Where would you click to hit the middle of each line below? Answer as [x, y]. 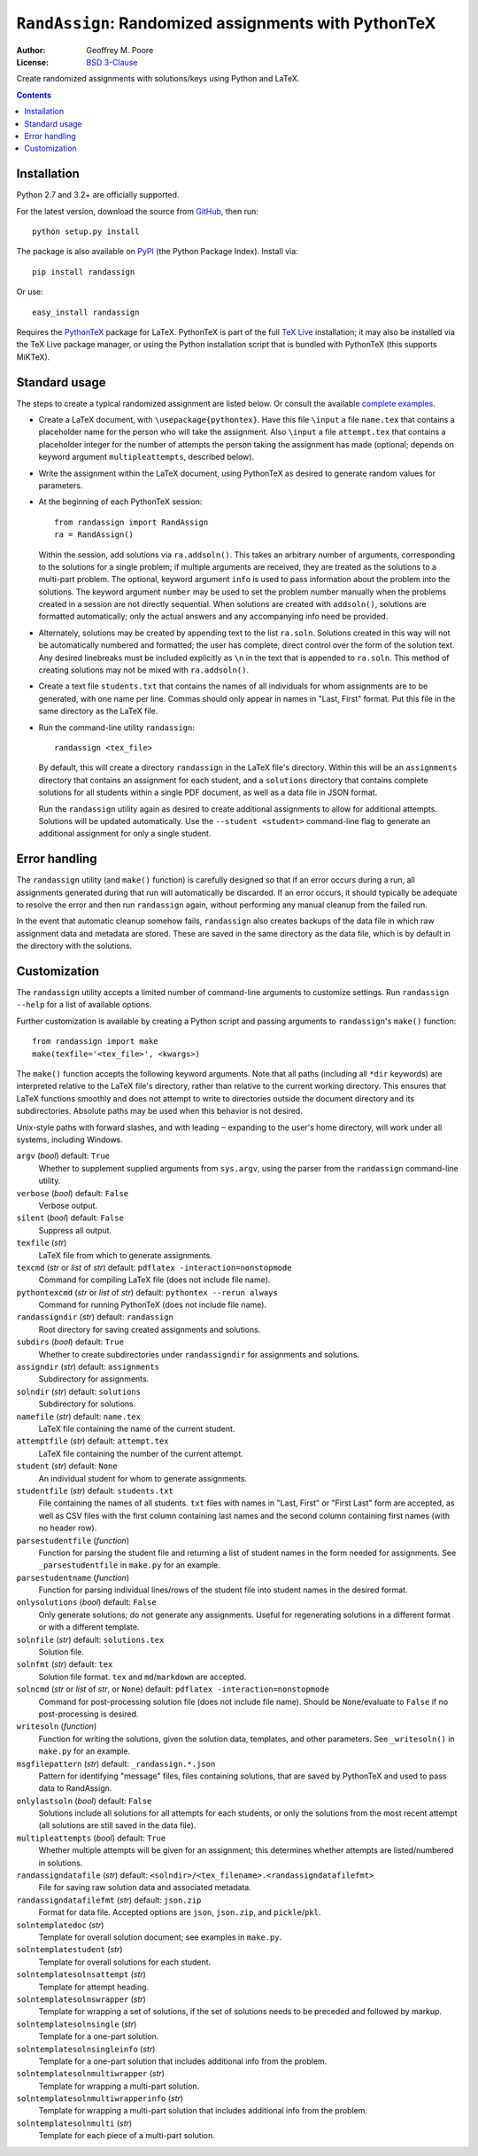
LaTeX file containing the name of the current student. [137, 1428]
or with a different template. [89, 1627]
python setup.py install [86, 231]
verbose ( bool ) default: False [73, 1193]
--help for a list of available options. [84, 1005]
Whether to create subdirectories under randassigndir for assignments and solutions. [199, 1354]
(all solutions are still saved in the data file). [117, 1825]
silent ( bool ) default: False [70, 1218]
